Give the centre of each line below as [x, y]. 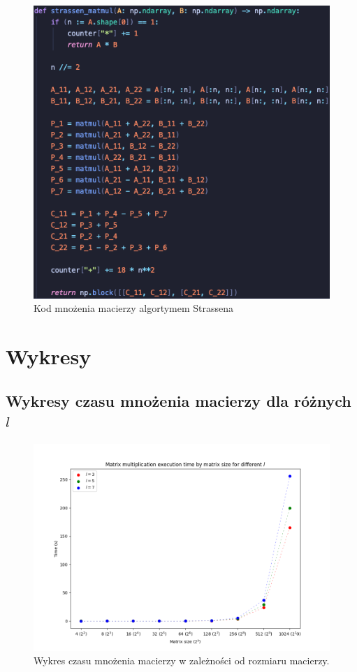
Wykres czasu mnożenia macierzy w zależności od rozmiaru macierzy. [182, 660]
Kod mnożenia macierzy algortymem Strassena [134, 308]
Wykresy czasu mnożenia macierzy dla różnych [178, 400]
